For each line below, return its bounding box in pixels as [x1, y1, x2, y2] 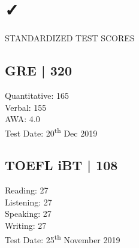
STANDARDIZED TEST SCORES [5, 32, 135, 44]
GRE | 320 [5, 61, 72, 80]
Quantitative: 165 [5, 89, 69, 101]
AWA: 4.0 [5, 113, 40, 125]
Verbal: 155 [5, 101, 47, 113]
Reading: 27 [5, 184, 49, 196]
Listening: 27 [5, 195, 52, 208]
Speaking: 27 [5, 207, 52, 220]
